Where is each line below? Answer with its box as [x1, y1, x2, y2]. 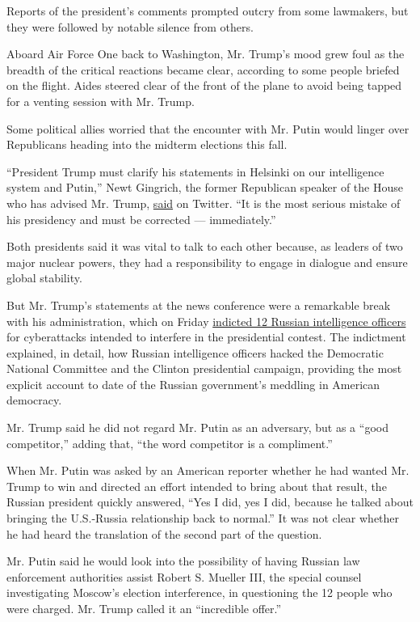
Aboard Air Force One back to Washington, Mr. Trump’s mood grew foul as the [6, 45, 405, 62]
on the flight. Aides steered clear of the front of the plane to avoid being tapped [6, 77, 402, 94]
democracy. [6, 391, 62, 408]
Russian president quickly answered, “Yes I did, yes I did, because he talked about [6, 493, 414, 510]
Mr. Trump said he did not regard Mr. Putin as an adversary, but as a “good [6, 419, 388, 436]
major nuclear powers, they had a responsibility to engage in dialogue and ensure [6, 253, 408, 270]
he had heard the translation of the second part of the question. [6, 525, 322, 542]
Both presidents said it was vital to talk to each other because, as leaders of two [6, 238, 403, 255]
